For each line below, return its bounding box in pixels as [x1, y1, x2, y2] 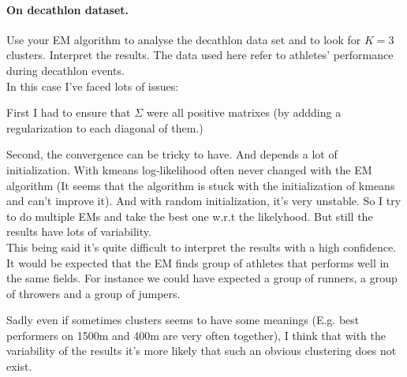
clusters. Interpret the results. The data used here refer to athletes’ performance [6, 47, 394, 63]
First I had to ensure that [6, 104, 131, 121]
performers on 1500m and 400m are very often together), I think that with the [6, 327, 386, 343]
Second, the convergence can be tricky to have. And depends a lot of [6, 146, 338, 162]
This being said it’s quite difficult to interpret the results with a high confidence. [6, 238, 397, 255]
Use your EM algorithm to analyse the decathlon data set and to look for [6, 31, 361, 47]
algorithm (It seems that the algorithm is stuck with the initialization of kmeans [6, 177, 395, 193]
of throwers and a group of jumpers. [6, 285, 181, 301]
